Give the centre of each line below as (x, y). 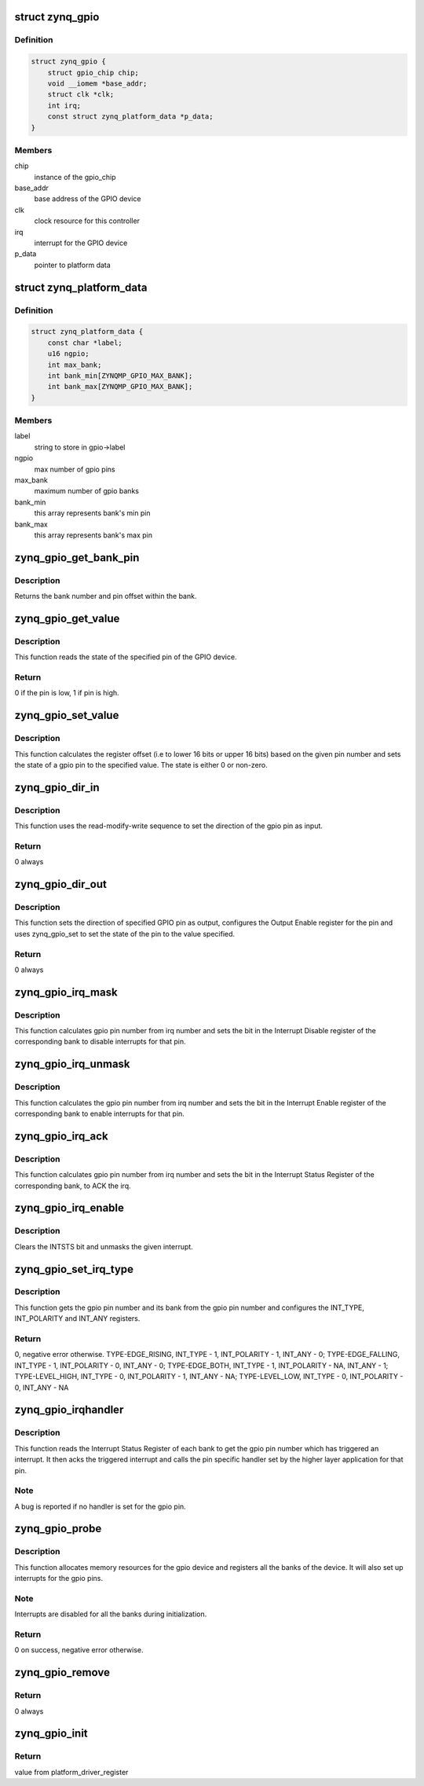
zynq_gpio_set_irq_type (74, 1269)
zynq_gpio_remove (62, 1672)
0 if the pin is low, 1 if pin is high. (67, 693)
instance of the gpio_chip (75, 177)
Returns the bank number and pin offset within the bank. (106, 596)
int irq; (64, 105)
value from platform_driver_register (71, 1772)
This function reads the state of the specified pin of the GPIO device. (126, 657)
